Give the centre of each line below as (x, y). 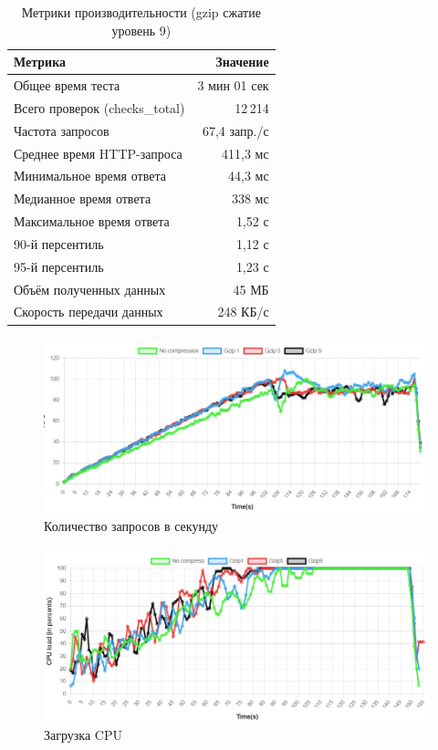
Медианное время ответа (83, 198)
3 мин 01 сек (233, 85)
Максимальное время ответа (92, 221)
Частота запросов (62, 130)
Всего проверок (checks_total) (99, 107)
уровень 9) (141, 30)
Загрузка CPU (83, 734)
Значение (242, 62)
